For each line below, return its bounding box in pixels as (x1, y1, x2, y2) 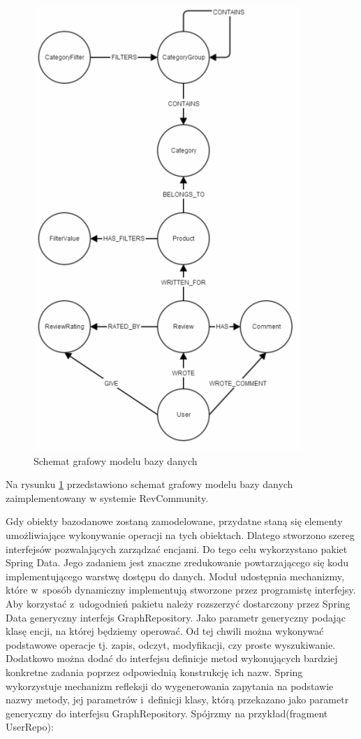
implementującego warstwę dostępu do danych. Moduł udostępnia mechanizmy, (6, 568, 344, 583)
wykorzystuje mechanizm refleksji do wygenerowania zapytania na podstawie (6, 678, 334, 693)
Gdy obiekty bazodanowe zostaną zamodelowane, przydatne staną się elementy (6, 514, 343, 529)
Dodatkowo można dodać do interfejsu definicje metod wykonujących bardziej (6, 651, 338, 666)
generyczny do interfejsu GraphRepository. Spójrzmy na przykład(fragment (6, 705, 328, 720)
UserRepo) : (6, 719, 54, 734)
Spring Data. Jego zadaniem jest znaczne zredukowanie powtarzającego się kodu (6, 555, 349, 570)
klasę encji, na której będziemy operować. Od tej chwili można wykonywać (6, 624, 324, 638)
